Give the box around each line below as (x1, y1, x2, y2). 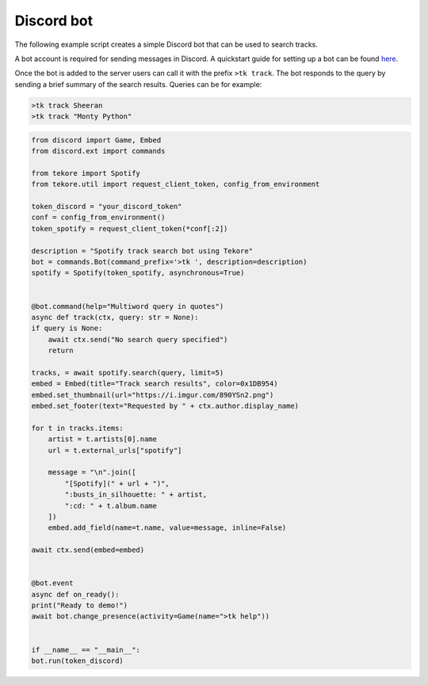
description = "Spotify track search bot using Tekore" (31, 246, 254, 255)
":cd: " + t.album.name (64, 501, 158, 510)
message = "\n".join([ (48, 468, 136, 477)
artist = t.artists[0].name (48, 435, 158, 443)
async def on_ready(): (31, 590, 120, 599)
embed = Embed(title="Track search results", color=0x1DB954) (31, 379, 278, 388)
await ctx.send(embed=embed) (31, 546, 145, 554)
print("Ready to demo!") (31, 601, 128, 610)
